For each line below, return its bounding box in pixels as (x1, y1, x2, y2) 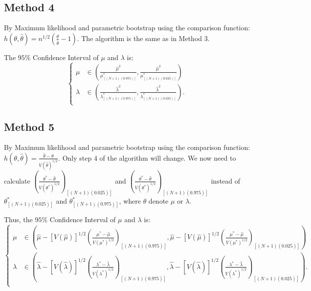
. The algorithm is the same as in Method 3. (77, 33, 210, 43)
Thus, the (4, 214, 33, 224)
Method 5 (4, 119, 55, 134)
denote (148, 196, 169, 206)
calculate (4, 175, 30, 186)
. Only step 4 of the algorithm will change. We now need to (58, 152, 236, 163)
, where (119, 196, 141, 206)
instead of (211, 175, 241, 186)
